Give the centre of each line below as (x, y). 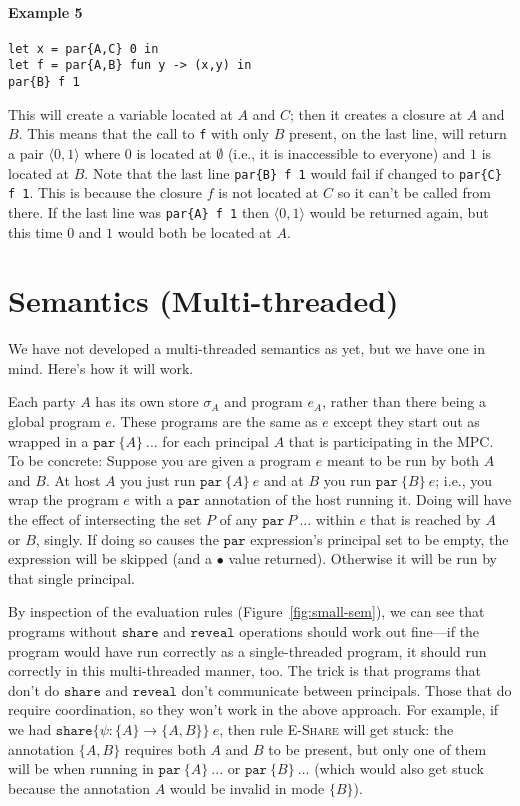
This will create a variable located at (120, 113)
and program (263, 401)
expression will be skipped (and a (110, 558)
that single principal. (71, 577)
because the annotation (79, 787)
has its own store (147, 401)
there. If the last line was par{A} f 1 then (139, 211)
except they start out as (406, 421)
